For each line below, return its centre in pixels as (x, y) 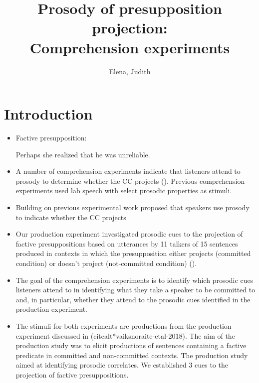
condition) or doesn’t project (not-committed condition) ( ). (106, 263)
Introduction (48, 114)
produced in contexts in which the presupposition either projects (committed (133, 253)
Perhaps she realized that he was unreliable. (83, 154)
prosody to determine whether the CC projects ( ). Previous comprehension (130, 181)
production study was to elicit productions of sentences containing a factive (131, 345)
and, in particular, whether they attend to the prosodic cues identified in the (133, 299)
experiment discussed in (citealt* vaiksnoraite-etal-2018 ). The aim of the (125, 335)
